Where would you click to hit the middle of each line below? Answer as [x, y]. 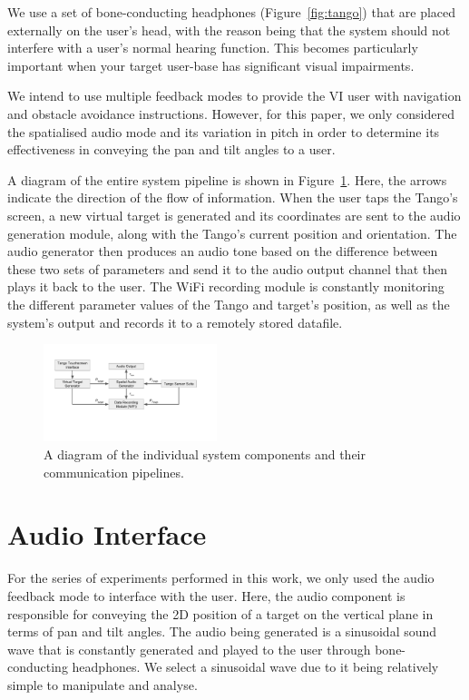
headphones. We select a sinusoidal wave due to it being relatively [255, 667]
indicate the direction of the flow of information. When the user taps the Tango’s [233, 197]
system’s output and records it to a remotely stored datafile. [175, 322]
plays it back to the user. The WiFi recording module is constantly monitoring [226, 286]
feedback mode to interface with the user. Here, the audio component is [206, 595]
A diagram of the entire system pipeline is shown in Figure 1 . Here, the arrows [227, 179]
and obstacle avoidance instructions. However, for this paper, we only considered [231, 113]
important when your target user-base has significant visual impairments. [211, 65]
